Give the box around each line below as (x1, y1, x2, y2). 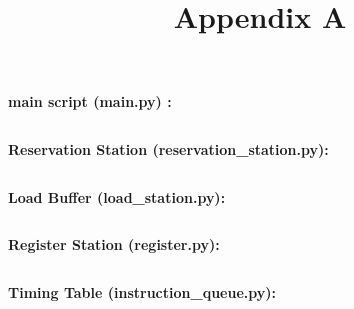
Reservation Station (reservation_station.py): (8, 138, 329, 159)
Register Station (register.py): (8, 234, 220, 255)
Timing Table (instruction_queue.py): (8, 281, 276, 302)
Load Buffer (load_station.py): (8, 186, 226, 207)
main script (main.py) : (8, 91, 172, 112)
